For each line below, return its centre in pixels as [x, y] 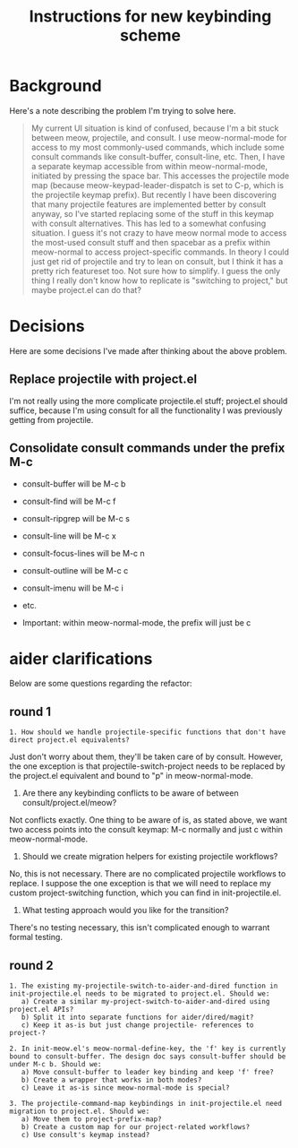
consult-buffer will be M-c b [74, 483]
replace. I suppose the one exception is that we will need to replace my [140, 884]
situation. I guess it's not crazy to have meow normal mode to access [159, 233]
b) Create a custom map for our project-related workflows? [136, 1127]
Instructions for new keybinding [150, 17]
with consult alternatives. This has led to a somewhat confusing [149, 223]
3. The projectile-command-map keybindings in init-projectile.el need [145, 1104]
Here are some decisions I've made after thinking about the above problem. [149, 350]
